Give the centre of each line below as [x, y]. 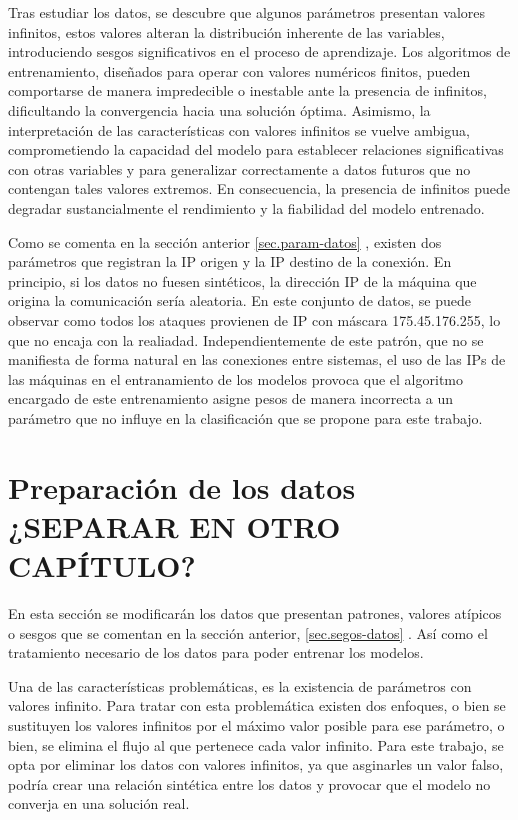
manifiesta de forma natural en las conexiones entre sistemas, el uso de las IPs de [257, 359]
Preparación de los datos [182, 486]
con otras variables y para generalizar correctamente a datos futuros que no [239, 168]
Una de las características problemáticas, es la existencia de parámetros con [240, 685]
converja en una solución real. [99, 803]
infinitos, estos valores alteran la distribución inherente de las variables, [226, 31]
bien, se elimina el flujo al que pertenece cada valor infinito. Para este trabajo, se [256, 744]
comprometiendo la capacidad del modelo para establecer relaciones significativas [256, 149]
